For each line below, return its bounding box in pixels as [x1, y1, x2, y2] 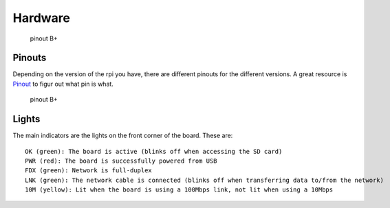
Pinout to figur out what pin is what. [12, 80, 113, 88]
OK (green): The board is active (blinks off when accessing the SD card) [25, 148, 283, 155]
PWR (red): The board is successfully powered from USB [25, 157, 217, 165]
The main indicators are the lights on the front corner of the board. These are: [12, 131, 233, 140]
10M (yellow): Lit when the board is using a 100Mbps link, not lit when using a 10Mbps [25, 186, 334, 194]
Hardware [12, 10, 70, 25]
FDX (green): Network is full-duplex [25, 167, 153, 174]
